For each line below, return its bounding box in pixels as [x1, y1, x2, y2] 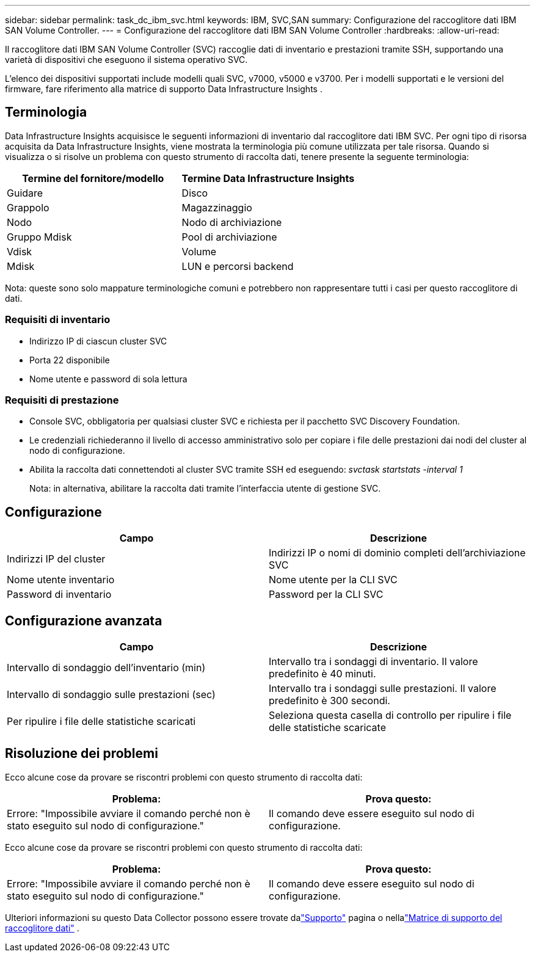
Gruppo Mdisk [7, 230, 72, 243]
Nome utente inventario [7, 573, 115, 586]
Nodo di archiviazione [181, 216, 282, 228]
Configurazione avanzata [5, 613, 162, 628]
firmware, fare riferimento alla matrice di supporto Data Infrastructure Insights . [5, 84, 322, 94]
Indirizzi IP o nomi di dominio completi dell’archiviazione [269, 547, 526, 559]
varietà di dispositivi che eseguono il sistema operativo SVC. [5, 54, 248, 65]
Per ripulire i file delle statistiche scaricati [7, 715, 196, 728]
